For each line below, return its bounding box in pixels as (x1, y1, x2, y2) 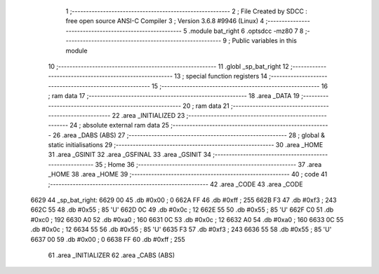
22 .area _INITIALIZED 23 (112, 111, 185, 119)
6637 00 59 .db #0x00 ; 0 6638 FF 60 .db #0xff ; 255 (30, 235, 185, 243)
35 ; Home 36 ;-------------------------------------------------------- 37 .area (95, 160, 322, 168)
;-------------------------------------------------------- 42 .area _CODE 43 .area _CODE (48, 179, 303, 189)
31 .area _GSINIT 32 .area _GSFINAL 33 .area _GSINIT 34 (48, 151, 212, 159)
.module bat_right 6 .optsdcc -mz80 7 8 (188, 27, 304, 35)
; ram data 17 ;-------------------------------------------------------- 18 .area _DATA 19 (48, 92, 300, 100)
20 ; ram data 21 (182, 102, 230, 110)
